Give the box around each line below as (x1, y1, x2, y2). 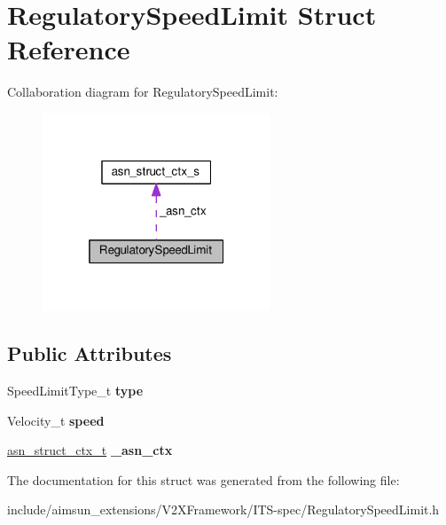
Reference (7, 31, 130, 67)
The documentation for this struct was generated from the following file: (7, 470, 400, 489)
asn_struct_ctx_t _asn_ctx (7, 441, 173, 459)
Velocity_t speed (7, 411, 105, 429)
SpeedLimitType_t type (7, 380, 144, 399)
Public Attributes (7, 340, 172, 367)
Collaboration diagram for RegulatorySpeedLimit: (7, 82, 278, 101)
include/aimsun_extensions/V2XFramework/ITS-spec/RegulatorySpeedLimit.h (7, 500, 440, 519)
